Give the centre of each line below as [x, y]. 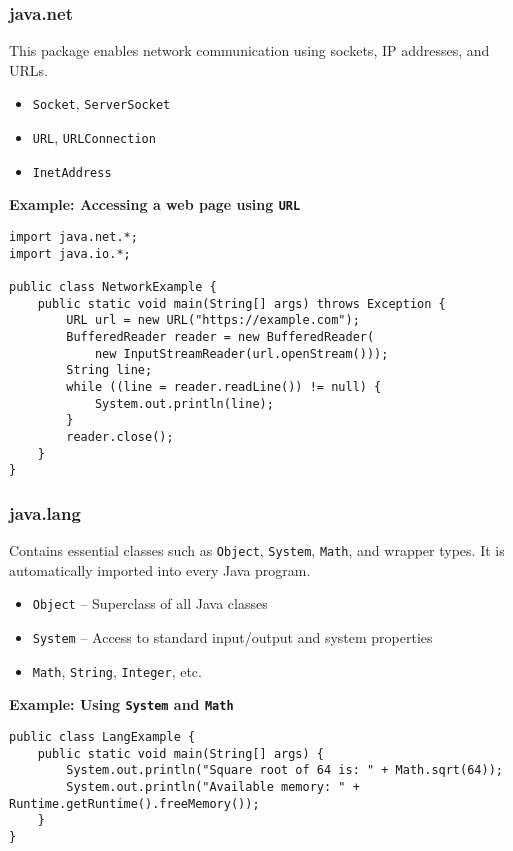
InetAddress [72, 172]
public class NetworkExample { [113, 287]
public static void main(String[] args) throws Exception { [241, 303]
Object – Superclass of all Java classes [150, 603]
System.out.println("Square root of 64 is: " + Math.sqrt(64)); [284, 770]
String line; [109, 370]
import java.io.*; [70, 253]
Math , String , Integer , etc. [117, 670]
